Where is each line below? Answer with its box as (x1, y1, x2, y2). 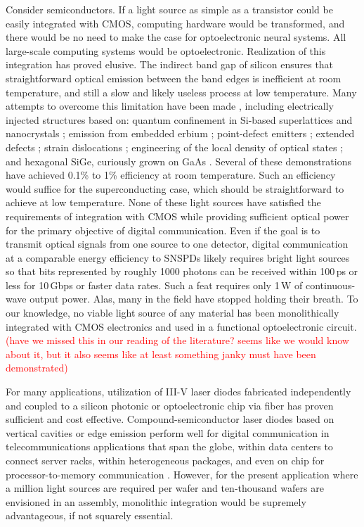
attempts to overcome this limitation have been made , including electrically (6, 99, 334, 113)
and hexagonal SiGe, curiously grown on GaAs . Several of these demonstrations (6, 153, 351, 168)
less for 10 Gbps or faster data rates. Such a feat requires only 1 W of (6, 277, 303, 292)
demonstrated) (6, 360, 68, 375)
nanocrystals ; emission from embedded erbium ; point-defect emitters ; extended (6, 126, 355, 141)
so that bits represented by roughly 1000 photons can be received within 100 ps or (6, 264, 358, 279)
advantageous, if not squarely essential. (6, 508, 174, 523)
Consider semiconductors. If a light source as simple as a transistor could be (6, 2, 333, 16)
